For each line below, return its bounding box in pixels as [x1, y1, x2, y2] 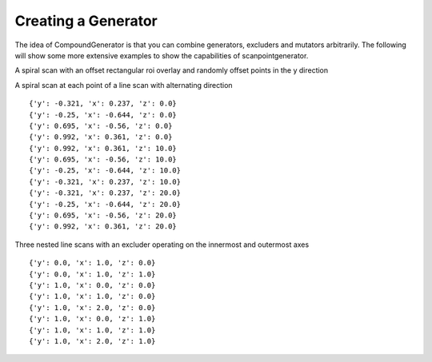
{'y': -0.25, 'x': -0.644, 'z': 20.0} [29, 200, 182, 209]
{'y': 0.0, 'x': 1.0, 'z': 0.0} [29, 258, 156, 268]
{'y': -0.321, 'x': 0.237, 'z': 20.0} [29, 189, 182, 197]
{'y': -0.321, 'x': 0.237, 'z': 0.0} [29, 99, 178, 108]
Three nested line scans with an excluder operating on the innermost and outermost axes [14, 240, 310, 249]
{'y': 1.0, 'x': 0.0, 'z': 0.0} [29, 280, 156, 289]
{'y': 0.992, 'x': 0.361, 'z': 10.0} [29, 144, 178, 153]
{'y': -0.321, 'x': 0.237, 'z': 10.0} [29, 177, 182, 186]
